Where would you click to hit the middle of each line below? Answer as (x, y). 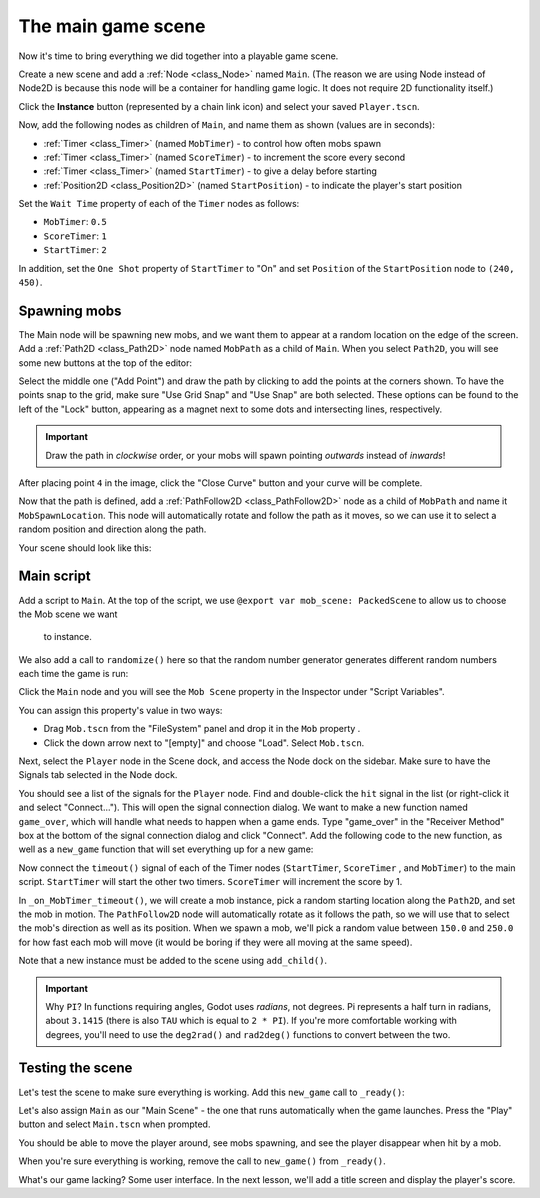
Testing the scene (75, 1068)
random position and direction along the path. (112, 529)
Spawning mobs (70, 310)
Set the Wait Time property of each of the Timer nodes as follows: (159, 204)
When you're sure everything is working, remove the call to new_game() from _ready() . (202, 1161)
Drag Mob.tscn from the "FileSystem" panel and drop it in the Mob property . (202, 729)
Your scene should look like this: (85, 547)
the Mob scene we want (68, 614)
